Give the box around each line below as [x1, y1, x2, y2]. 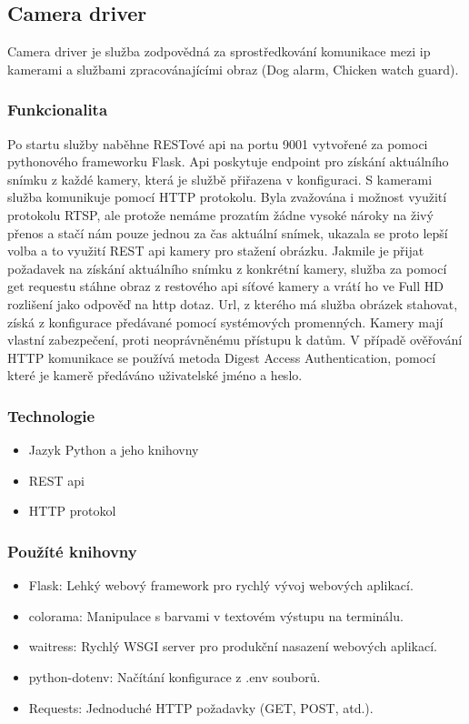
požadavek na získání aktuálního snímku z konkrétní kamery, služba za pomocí [7, 258, 447, 277]
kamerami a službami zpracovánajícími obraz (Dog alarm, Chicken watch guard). [7, 59, 459, 78]
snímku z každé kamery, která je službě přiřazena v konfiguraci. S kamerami [7, 169, 433, 188]
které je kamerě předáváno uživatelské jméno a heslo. [7, 366, 303, 385]
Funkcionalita [7, 98, 108, 121]
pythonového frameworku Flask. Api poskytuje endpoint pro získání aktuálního [7, 152, 449, 171]
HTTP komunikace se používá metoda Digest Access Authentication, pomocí [7, 347, 436, 367]
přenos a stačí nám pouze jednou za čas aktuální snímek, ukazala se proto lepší [7, 223, 448, 242]
